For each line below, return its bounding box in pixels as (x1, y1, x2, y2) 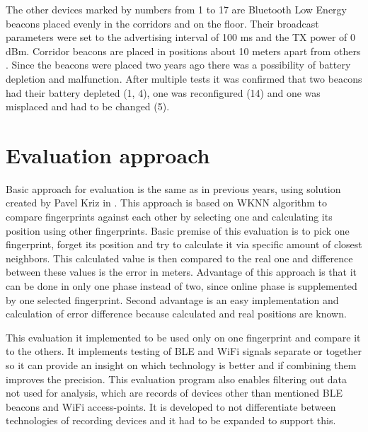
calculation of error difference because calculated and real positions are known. (6, 306, 347, 321)
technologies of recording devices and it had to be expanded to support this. (6, 413, 336, 428)
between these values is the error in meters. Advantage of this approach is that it (6, 264, 357, 279)
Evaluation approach (6, 140, 210, 169)
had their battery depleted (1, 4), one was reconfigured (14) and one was (6, 85, 321, 100)
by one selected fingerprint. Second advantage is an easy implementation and (6, 292, 339, 307)
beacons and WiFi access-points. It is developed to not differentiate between (6, 399, 336, 414)
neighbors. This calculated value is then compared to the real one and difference (6, 250, 353, 265)
